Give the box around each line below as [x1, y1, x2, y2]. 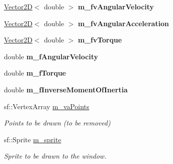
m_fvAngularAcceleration [78, 18, 169, 28]
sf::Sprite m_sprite [4, 134, 61, 144]
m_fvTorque [78, 35, 122, 45]
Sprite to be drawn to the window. [4, 151, 107, 161]
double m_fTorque [4, 68, 66, 78]
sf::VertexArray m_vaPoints [4, 101, 89, 111]
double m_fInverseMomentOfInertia [4, 84, 128, 94]
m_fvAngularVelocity [78, 1, 154, 11]
